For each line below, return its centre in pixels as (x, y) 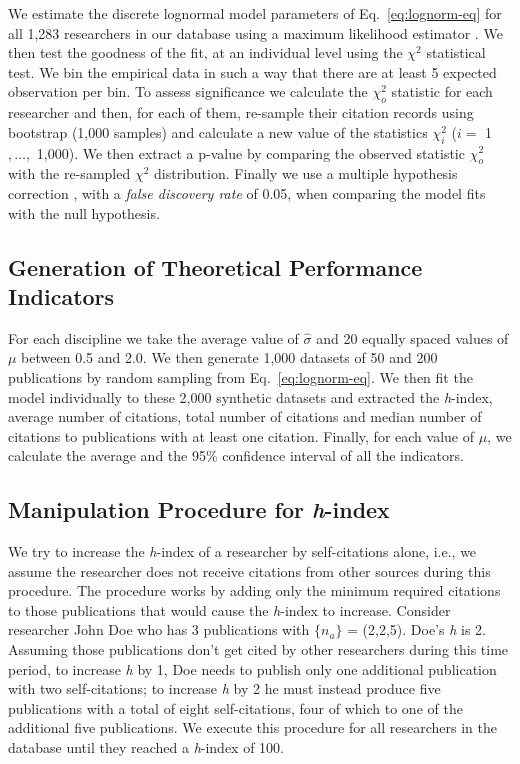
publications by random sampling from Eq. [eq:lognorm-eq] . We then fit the (240, 376)
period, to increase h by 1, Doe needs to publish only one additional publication (252, 668)
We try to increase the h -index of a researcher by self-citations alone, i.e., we (242, 551)
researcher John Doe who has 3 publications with (159, 629)
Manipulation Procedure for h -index (199, 509)
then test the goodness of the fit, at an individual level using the (205, 52)
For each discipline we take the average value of (153, 337)
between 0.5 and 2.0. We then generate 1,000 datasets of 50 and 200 (229, 357)
